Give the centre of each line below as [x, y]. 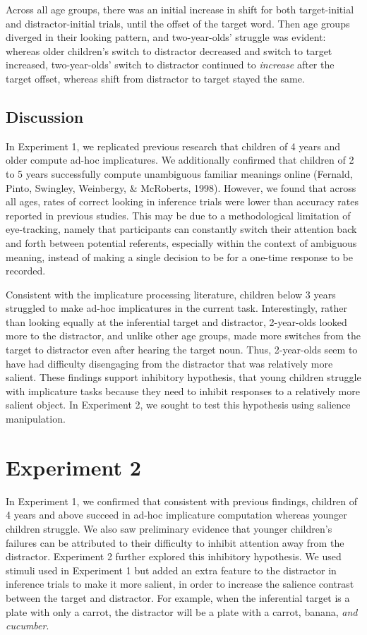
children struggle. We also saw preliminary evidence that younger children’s [169, 528]
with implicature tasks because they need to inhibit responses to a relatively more [183, 391]
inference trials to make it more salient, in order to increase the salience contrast [180, 584]
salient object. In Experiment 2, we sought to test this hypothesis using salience [178, 405]
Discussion [45, 116]
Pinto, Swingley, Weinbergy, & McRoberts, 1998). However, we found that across [181, 187]
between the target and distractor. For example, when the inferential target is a [178, 597]
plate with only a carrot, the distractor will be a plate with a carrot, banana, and [182, 611]
